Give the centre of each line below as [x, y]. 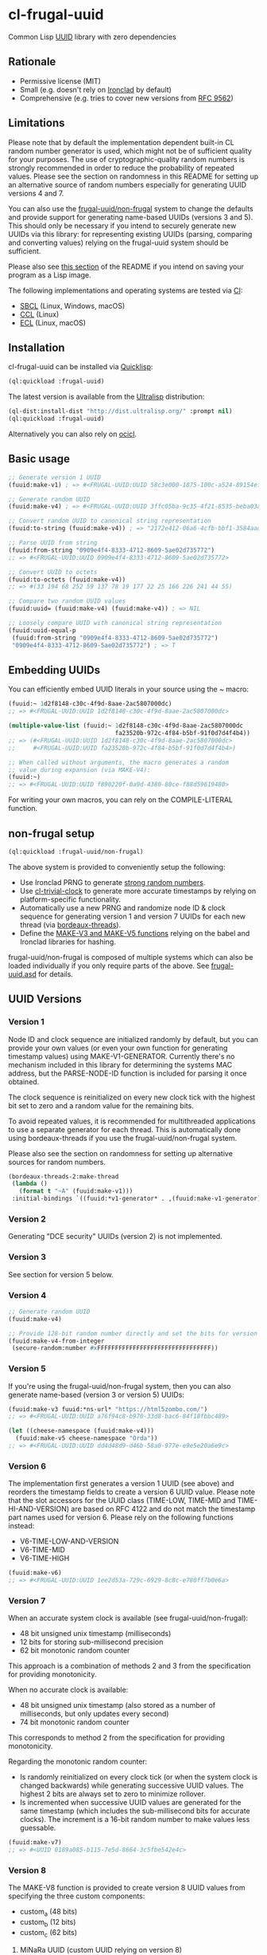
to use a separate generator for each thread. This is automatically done [124, 1129]
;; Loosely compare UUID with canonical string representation [115, 623]
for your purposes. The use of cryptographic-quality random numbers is [126, 159]
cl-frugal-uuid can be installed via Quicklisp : [81, 367]
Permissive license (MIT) [60, 81]
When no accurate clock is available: [68, 1690]
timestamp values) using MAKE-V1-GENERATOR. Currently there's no [122, 1056]
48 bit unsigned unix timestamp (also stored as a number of [118, 1705]
